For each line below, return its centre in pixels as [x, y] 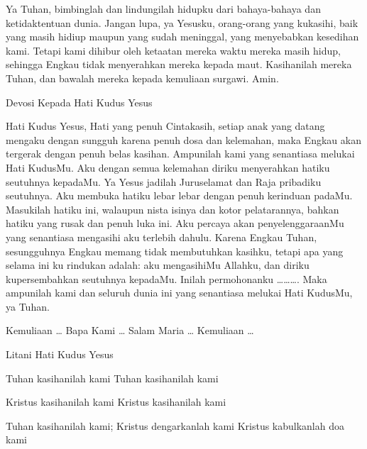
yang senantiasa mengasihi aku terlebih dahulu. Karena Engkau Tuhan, [161, 237]
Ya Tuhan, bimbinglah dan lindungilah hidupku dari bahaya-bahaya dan [163, 9]
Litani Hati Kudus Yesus [60, 354]
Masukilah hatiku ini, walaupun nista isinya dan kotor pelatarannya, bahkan [172, 209]
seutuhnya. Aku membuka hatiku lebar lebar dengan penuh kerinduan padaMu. [179, 195]
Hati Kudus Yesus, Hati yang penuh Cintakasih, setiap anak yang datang [165, 126]
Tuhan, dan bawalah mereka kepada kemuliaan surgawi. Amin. [142, 78]
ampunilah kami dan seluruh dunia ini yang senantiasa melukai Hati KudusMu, [179, 293]
